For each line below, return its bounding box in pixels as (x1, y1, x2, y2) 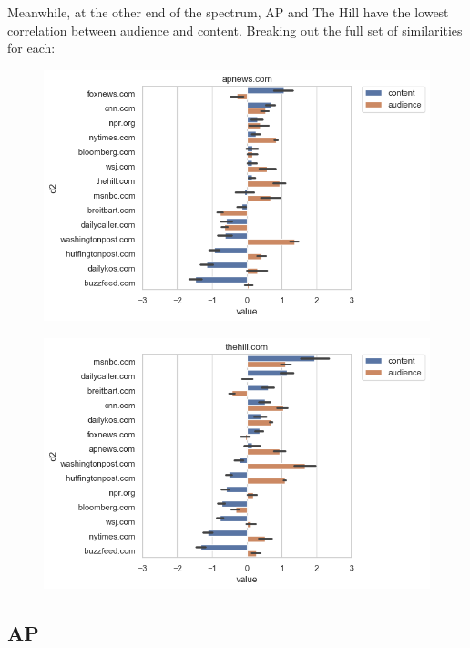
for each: (7, 38, 56, 57)
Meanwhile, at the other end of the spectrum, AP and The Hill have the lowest (7, 3, 449, 21)
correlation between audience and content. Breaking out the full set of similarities (7, 20, 463, 39)
